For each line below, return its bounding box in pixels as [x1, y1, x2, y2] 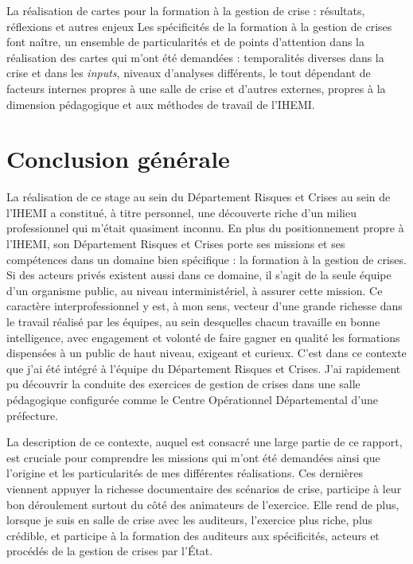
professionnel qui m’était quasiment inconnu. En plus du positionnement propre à [6, 220, 404, 236]
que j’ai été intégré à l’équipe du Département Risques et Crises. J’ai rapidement [6, 360, 401, 376]
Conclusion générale [6, 142, 230, 175]
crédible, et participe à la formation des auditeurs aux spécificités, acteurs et [6, 527, 380, 543]
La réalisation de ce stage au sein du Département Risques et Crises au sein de [6, 189, 391, 205]
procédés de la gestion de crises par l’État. [6, 543, 213, 559]
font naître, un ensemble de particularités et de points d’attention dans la [6, 33, 365, 50]
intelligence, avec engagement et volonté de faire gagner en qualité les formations [6, 329, 400, 345]
